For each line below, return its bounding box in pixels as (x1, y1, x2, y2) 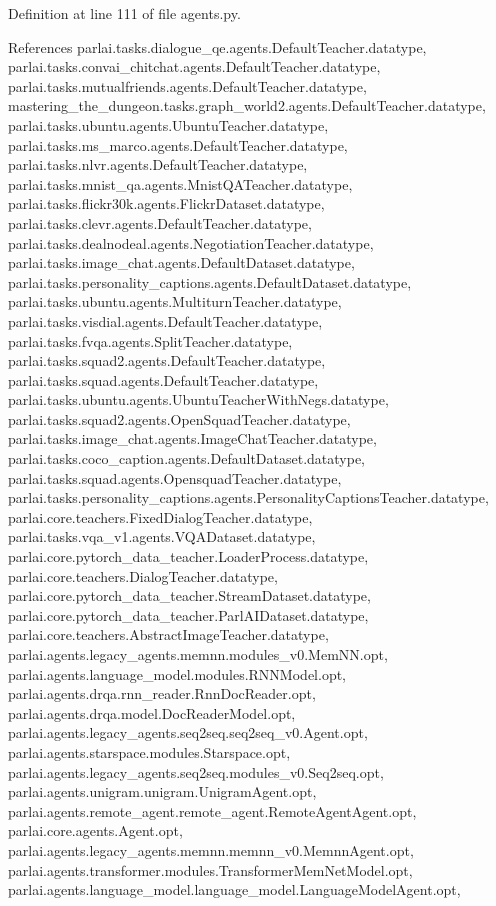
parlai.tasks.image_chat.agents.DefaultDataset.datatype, (8, 252, 355, 273)
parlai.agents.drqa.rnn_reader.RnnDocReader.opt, (8, 683, 316, 704)
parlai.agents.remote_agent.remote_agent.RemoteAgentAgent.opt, (8, 800, 417, 821)
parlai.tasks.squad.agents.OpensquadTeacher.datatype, (8, 467, 342, 488)
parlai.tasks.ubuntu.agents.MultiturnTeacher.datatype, (8, 291, 342, 312)
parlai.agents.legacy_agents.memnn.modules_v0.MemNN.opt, (8, 644, 388, 664)
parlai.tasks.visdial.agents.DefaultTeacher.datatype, (8, 310, 323, 331)
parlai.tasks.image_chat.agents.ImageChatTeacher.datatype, (8, 428, 377, 449)
